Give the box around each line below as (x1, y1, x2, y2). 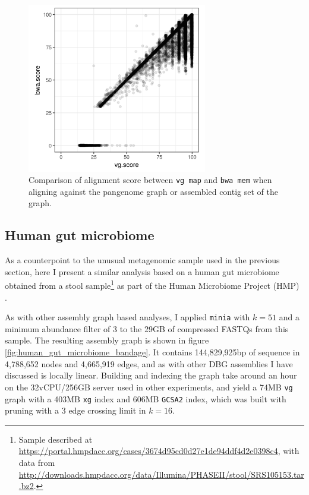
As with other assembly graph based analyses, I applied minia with (5, 311, 250, 323)
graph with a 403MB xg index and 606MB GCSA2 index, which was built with (5, 392, 286, 405)
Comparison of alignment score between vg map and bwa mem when (29, 174, 272, 186)
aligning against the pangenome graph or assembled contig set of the (29, 185, 278, 197)
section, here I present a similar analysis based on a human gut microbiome (5, 265, 279, 278)
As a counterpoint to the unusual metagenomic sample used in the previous (5, 254, 280, 266)
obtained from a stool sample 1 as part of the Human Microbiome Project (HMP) (5, 278, 299, 292)
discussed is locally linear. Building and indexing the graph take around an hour (5, 369, 297, 382)
